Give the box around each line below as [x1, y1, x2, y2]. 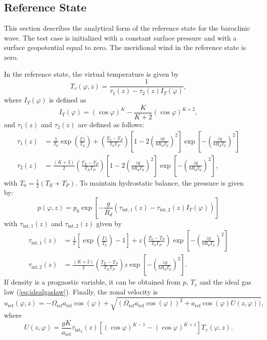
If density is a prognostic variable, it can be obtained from [4, 277, 180, 287]
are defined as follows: [78, 119, 144, 129]
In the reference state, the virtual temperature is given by [4, 68, 179, 79]
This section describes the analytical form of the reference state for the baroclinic [4, 23, 250, 33]
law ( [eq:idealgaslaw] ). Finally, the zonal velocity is [4, 287, 158, 297]
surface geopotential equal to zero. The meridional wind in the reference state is [4, 42, 246, 52]
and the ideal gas [199, 277, 251, 287]
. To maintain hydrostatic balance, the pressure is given [75, 177, 244, 188]
